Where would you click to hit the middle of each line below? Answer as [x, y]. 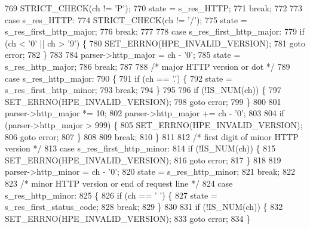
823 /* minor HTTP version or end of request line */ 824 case [119, 183]
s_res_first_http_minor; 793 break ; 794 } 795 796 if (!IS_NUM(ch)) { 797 [143, 90]
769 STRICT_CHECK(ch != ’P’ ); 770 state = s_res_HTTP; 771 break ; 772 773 [154, 8]
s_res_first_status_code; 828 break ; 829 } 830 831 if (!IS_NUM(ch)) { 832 [144, 207]
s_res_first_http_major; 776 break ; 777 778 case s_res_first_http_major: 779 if [155, 31]
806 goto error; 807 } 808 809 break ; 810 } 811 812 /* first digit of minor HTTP [152, 136]
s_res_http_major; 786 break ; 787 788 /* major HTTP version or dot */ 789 [148, 66]
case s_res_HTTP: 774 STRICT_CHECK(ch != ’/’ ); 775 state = [126, 19]
